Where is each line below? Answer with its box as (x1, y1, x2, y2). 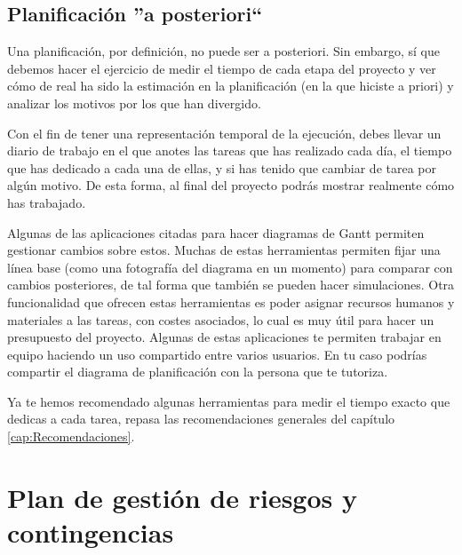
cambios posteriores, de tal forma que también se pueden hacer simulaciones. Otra (7, 275, 455, 294)
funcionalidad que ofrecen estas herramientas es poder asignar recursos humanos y (7, 292, 455, 311)
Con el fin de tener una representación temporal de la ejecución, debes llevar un (7, 123, 442, 142)
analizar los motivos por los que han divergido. (7, 93, 261, 112)
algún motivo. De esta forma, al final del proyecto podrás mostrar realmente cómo (7, 176, 455, 194)
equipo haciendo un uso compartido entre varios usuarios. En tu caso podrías (7, 345, 427, 363)
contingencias (7, 514, 174, 551)
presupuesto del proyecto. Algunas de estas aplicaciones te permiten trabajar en (7, 328, 442, 346)
